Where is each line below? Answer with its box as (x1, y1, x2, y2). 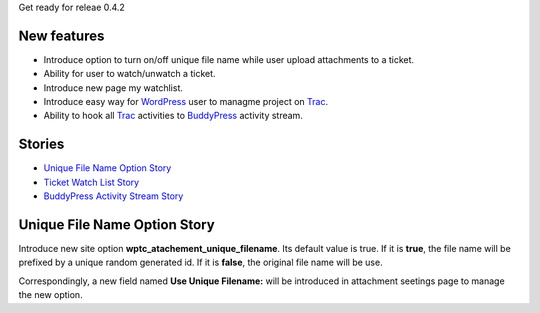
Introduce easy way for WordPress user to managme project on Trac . (43, 96, 329, 108)
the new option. (18, 289, 84, 301)
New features (18, 27, 105, 44)
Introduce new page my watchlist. (43, 81, 184, 94)
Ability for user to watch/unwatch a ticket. (43, 68, 216, 80)
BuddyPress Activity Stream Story (43, 190, 184, 202)
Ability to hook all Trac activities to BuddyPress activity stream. (43, 110, 304, 122)
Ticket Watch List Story (43, 176, 140, 188)
